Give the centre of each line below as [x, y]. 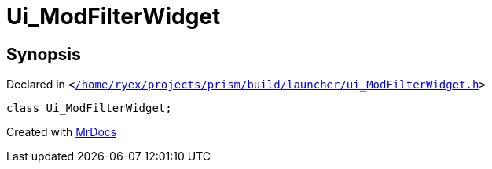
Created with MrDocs [62, 132]
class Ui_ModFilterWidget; [89, 108]
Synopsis [44, 54]
